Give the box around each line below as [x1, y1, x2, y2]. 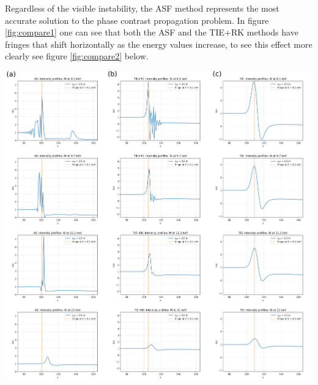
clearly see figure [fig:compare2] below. [5, 50, 149, 62]
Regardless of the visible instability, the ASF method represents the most [5, 2, 279, 14]
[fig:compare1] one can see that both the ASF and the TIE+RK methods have [5, 26, 298, 39]
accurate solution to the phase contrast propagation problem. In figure [5, 13, 269, 26]
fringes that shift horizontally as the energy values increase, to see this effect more [5, 37, 312, 50]
